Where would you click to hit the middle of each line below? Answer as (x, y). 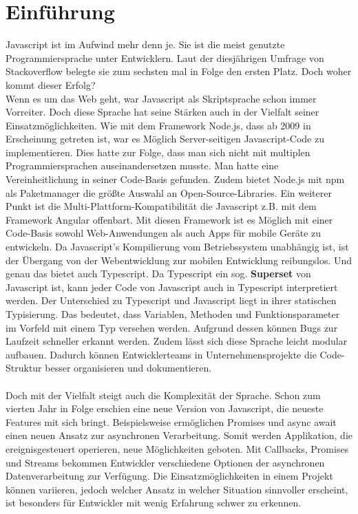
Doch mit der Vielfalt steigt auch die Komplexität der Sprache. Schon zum (163, 395)
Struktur (24, 368)
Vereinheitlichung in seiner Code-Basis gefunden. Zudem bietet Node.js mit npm (175, 179)
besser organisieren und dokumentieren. (128, 368)
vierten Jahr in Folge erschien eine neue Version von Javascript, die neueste (165, 408)
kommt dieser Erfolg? (51, 84)
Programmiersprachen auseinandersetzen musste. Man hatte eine (142, 165)
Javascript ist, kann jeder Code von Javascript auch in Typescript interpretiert (172, 287)
